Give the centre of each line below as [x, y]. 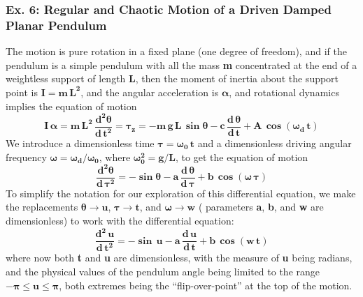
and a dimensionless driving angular [275, 143]
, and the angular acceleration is [150, 92]
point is [22, 92]
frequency [26, 157]
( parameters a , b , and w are [261, 207]
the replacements [42, 207]
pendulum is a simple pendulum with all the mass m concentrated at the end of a [181, 64]
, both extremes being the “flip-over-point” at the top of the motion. [206, 285]
